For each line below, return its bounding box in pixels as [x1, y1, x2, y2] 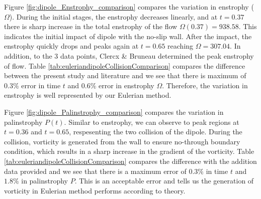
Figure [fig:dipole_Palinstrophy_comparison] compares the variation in [4, 106, 224, 117]
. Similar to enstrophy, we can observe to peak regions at [64, 116, 239, 127]
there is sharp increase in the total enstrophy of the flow [4, 21, 178, 32]
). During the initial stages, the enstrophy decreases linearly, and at [9, 11, 218, 22]
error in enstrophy [99, 80, 154, 90]
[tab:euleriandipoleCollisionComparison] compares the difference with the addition [4, 155, 257, 166]
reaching [167, 41, 194, 51]
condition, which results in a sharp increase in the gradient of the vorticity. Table [4, 146, 254, 156]
